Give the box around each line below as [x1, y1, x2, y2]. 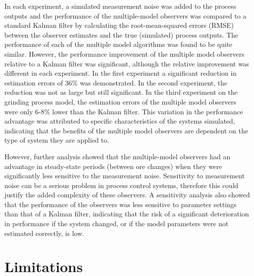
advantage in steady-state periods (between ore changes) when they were [4, 161, 222, 171]
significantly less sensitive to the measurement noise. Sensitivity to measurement [4, 170, 245, 181]
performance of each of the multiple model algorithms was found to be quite [4, 39, 233, 49]
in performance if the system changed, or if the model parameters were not [4, 218, 229, 229]
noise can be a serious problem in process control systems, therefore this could [4, 180, 238, 190]
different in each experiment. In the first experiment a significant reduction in [4, 68, 237, 78]
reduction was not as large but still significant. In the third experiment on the [4, 87, 238, 97]
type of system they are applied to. [4, 135, 109, 145]
